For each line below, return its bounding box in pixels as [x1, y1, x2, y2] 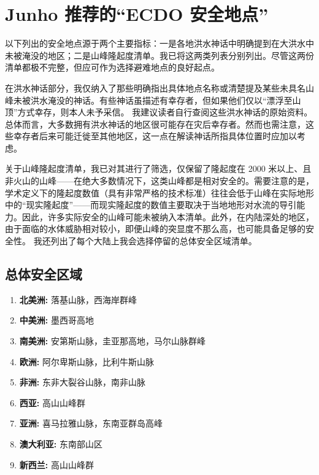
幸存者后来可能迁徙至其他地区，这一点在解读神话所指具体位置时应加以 [13, 129, 297, 142]
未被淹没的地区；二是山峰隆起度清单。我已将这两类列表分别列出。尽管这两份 [5, 48, 314, 61]
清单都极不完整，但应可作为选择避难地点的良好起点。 [5, 61, 220, 74]
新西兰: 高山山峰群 [19, 458, 94, 471]
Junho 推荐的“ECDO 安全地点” [5, 1, 269, 26]
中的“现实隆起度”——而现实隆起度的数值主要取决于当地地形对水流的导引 [5, 198, 297, 211]
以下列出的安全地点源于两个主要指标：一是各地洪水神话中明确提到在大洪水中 [5, 37, 314, 50]
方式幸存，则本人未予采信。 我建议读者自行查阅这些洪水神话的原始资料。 [17, 106, 313, 118]
